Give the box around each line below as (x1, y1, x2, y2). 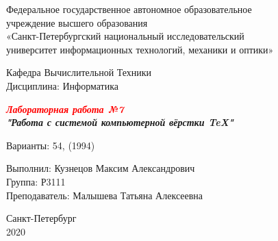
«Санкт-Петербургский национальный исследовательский (6, 29, 244, 43)
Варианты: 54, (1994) (6, 138, 95, 152)
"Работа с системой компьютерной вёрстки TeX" (6, 115, 234, 129)
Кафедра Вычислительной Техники (6, 65, 152, 79)
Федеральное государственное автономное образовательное (6, 2, 252, 16)
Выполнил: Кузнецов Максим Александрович (6, 161, 195, 175)
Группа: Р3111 (6, 174, 66, 188)
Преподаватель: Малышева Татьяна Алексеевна (6, 188, 203, 202)
